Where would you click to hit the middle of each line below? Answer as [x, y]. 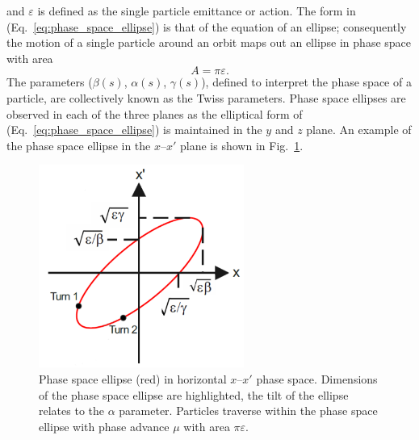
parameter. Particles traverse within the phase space [248, 411]
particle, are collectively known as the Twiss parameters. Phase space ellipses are [206, 97]
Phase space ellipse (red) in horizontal [133, 379]
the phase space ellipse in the [79, 145]
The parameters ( [50, 82]
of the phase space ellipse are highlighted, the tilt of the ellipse [194, 394]
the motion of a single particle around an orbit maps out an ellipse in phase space [209, 42]
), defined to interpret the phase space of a [306, 82]
